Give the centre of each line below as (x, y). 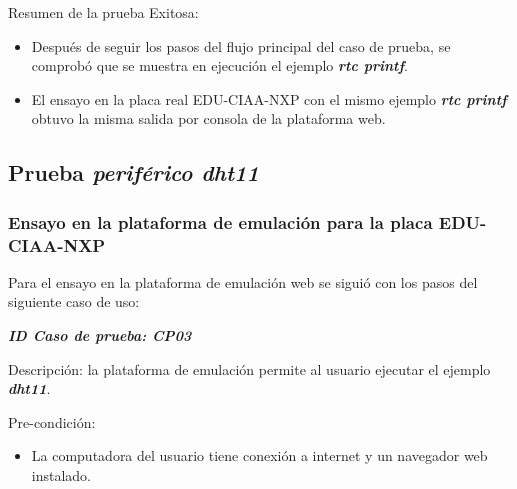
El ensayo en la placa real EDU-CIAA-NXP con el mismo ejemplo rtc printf (269, 98)
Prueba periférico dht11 (133, 172)
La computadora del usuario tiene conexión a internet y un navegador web (259, 455)
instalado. (61, 475)
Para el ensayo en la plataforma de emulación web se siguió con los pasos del (243, 281)
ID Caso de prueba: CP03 (100, 335)
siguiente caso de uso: (74, 301)
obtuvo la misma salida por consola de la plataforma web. (208, 118)
